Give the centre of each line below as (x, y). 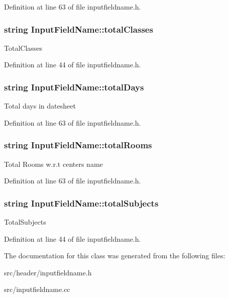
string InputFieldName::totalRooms (78, 145)
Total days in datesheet (40, 106)
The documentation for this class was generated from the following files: (115, 256)
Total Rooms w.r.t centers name (53, 164)
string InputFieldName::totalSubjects (81, 203)
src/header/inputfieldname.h (48, 272)
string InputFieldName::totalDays (74, 87)
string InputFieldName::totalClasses (79, 29)
